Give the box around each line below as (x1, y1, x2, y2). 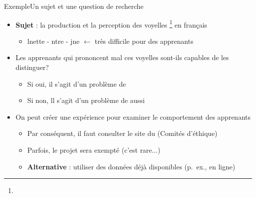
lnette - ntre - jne (27, 35, 80, 46)
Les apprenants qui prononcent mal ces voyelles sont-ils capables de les (15, 52, 229, 63)
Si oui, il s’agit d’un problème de (27, 78, 126, 89)
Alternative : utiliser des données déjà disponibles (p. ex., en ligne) (27, 161, 235, 171)
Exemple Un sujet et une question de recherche (4, 1, 144, 11)
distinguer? (15, 62, 49, 72)
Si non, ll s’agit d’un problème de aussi (27, 95, 145, 105)
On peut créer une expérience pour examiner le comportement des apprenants (15, 111, 251, 122)
